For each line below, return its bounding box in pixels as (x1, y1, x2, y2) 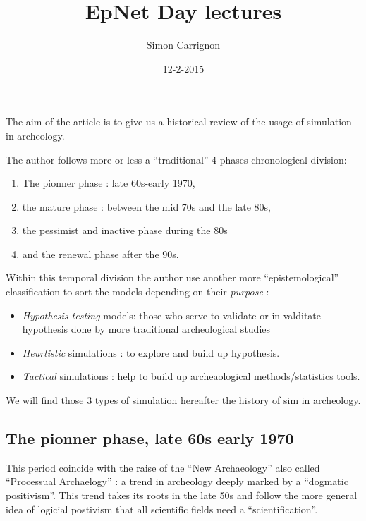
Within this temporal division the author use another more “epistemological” (6, 270, 339, 285)
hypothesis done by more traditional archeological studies (22, 321, 271, 336)
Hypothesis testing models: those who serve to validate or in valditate (22, 307, 322, 322)
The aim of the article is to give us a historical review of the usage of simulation (6, 114, 352, 129)
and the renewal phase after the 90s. (22, 246, 179, 261)
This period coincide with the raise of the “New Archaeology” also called (6, 460, 320, 474)
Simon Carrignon (146, 37, 221, 52)
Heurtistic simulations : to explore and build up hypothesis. (22, 345, 280, 360)
